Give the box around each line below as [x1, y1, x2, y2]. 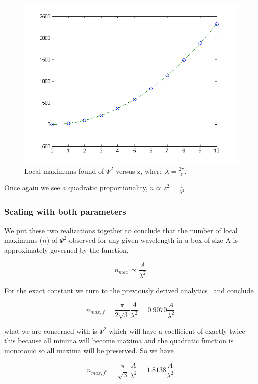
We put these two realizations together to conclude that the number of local [4, 225, 238, 235]
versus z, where [115, 165, 163, 176]
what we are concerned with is [4, 325, 97, 336]
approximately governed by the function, [4, 244, 129, 255]
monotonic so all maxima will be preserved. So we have [4, 345, 174, 355]
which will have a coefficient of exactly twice [109, 325, 245, 336]
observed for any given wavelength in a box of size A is [69, 235, 238, 245]
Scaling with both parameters [4, 205, 126, 218]
